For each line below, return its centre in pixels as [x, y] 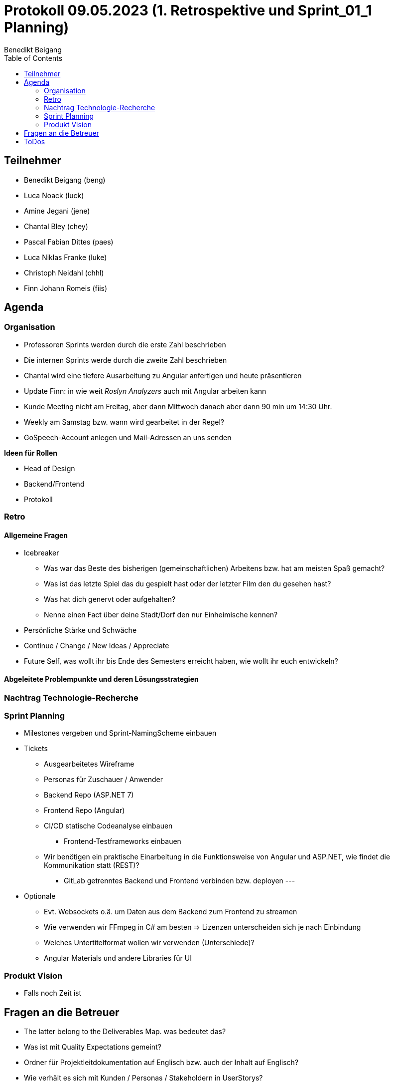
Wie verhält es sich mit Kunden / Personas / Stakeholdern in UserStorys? [143, 1078]
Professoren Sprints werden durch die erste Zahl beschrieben [125, 344]
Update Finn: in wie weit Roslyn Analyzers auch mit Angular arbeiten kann [145, 391]
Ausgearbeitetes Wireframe [89, 764]
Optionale [40, 896]
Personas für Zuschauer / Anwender [104, 780]
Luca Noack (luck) [54, 195]
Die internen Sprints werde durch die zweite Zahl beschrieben [126, 360]
